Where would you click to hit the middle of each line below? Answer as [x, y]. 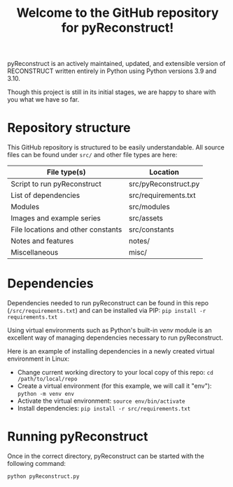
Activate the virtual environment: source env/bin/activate [101, 401]
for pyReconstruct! [118, 28]
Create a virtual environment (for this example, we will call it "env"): [114, 386]
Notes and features [42, 241]
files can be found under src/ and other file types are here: [92, 155]
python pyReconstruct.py [43, 476]
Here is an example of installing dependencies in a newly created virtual [111, 352]
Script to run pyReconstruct [56, 184]
